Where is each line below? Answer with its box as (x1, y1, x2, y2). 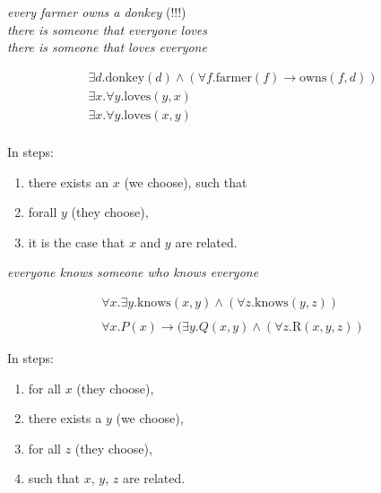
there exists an (28, 172, 109, 191)
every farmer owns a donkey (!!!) (7, 3, 186, 21)
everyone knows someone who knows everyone (7, 263, 259, 281)
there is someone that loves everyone (7, 38, 207, 56)
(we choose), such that (124, 172, 247, 191)
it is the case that (28, 232, 126, 251)
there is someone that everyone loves (7, 20, 207, 39)
